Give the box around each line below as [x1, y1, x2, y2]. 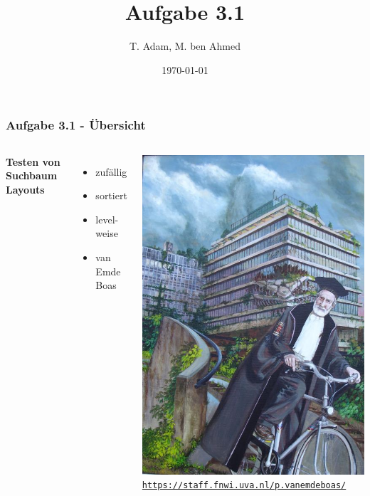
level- [95, 211, 119, 226]
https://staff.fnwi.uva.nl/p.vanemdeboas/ [142, 480, 347, 491]
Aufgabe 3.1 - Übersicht [6, 116, 146, 134]
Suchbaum [6, 168, 58, 183]
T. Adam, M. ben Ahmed [129, 38, 240, 53]
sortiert [95, 188, 127, 203]
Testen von [6, 154, 60, 169]
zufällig [95, 164, 127, 179]
